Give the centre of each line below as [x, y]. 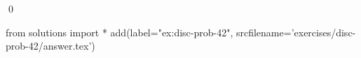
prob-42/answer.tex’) [50, 46]
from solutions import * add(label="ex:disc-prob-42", [120, 32]
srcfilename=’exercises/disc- [296, 32]
